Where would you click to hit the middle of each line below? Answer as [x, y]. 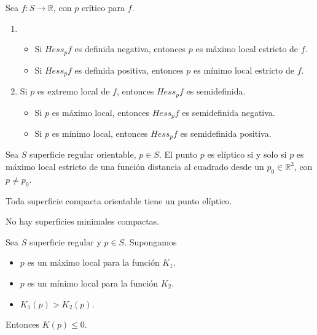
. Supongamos [151, 241]
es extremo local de [73, 91]
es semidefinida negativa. [229, 112]
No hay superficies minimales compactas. [82, 221]
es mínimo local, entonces [100, 133]
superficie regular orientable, [83, 154]
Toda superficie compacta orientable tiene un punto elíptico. [119, 200]
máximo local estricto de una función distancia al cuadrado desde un [135, 167]
